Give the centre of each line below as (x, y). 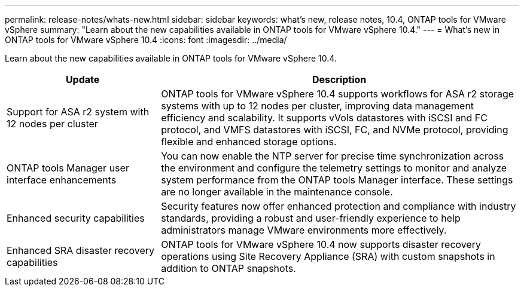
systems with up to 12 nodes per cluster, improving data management (318, 106)
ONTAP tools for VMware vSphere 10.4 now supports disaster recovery (321, 244)
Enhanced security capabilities (76, 218)
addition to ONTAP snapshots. (229, 268)
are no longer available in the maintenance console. (277, 192)
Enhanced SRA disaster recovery (81, 250)
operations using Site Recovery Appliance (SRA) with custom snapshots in (328, 256)
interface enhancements (62, 180)
